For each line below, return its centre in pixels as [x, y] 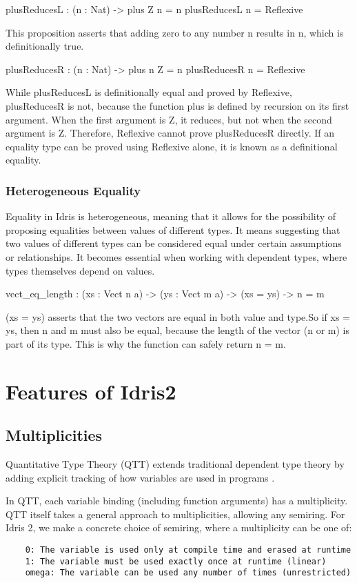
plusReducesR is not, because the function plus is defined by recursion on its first [177, 105]
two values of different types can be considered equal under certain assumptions [174, 243]
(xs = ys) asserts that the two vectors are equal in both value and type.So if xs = [178, 316]
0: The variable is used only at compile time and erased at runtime [188, 550]
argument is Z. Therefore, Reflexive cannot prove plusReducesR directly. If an [170, 133]
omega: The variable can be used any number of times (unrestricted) [188, 573]
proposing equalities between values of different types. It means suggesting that [173, 229]
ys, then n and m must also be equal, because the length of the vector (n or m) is [177, 330]
